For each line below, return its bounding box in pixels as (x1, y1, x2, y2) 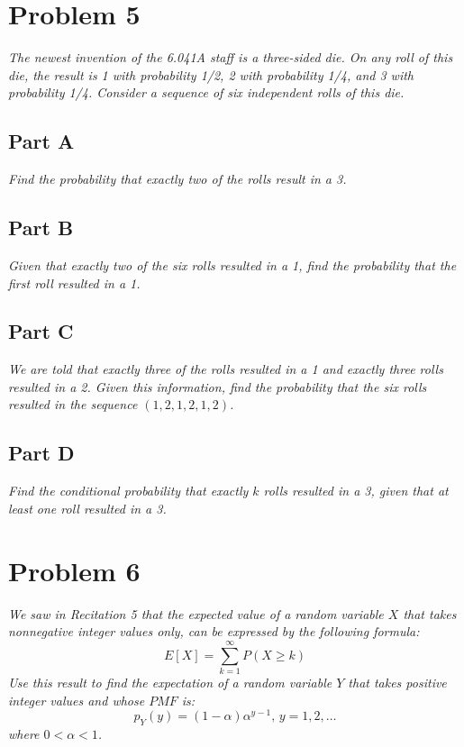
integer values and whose (8, 690, 145, 709)
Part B (8, 214, 74, 241)
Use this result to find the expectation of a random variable (8, 672, 332, 691)
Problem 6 (8, 551, 141, 588)
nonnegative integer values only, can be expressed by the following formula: (8, 622, 420, 641)
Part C (8, 317, 74, 345)
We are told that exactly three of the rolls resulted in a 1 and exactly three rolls (8, 360, 443, 378)
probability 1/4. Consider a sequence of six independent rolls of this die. (8, 83, 405, 102)
